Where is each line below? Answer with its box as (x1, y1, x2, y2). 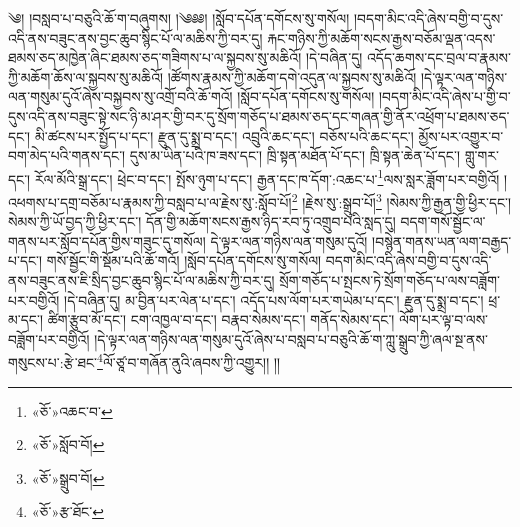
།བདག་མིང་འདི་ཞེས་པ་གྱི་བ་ (378, 86, 511, 107)
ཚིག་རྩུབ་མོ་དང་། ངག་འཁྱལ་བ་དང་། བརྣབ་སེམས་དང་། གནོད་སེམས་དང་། (47, 309, 395, 330)
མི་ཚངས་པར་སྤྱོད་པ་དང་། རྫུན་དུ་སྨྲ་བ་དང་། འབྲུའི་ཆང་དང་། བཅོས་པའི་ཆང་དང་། (34, 125, 414, 146)
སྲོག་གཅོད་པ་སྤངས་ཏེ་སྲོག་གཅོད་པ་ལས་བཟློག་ (279, 270, 501, 291)
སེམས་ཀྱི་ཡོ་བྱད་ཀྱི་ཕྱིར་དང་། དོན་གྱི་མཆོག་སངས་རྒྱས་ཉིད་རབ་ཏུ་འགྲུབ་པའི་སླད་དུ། (8, 211, 396, 232)
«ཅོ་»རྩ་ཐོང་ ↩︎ (31, 501, 104, 522)
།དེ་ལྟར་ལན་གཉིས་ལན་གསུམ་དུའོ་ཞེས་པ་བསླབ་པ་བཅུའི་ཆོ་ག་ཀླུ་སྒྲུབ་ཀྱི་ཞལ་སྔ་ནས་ (94, 328, 488, 349)
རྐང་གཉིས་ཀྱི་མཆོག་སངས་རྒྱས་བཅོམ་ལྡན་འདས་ (267, 27, 496, 48)
